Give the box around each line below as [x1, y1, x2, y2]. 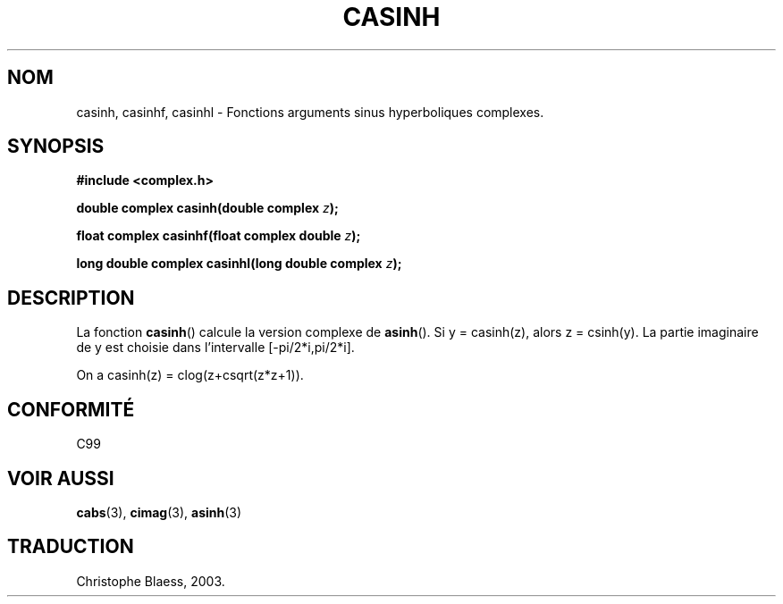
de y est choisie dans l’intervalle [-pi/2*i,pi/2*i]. [76, 340, 355, 356]
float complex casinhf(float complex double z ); [76, 228, 361, 244]
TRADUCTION [7, 535, 134, 558]
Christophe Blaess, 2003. [76, 573, 225, 589]
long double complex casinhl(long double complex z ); [76, 256, 402, 272]
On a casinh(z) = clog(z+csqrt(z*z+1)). [76, 367, 304, 383]
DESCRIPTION [7, 286, 135, 309]
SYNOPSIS [7, 135, 105, 158]
